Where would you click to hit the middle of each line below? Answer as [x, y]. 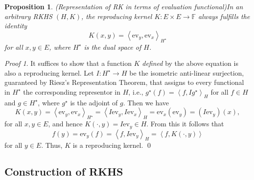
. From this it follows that [185, 124]
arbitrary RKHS [28, 16]
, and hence [65, 124]
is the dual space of [113, 47]
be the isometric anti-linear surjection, [187, 72]
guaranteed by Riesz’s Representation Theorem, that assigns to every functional [124, 82]
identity [16, 26]
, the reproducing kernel [117, 16]
